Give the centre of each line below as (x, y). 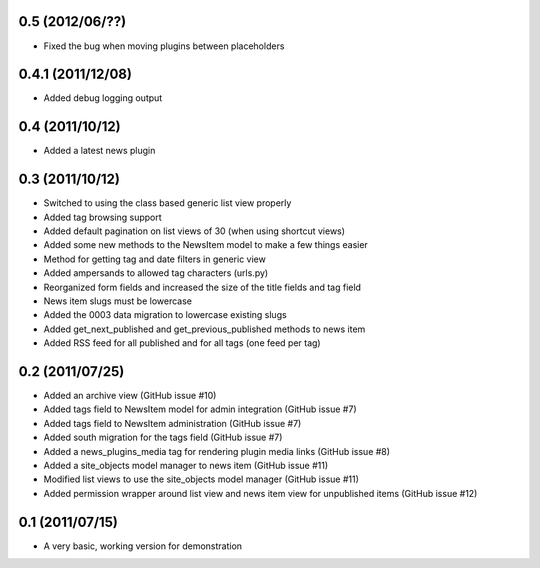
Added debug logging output (103, 98)
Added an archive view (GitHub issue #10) (130, 396)
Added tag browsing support (102, 217)
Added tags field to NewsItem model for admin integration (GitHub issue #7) (200, 409)
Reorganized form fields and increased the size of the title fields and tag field (202, 287)
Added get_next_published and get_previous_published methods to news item (204, 329)
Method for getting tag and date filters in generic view (155, 259)
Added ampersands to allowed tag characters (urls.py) (156, 273)
